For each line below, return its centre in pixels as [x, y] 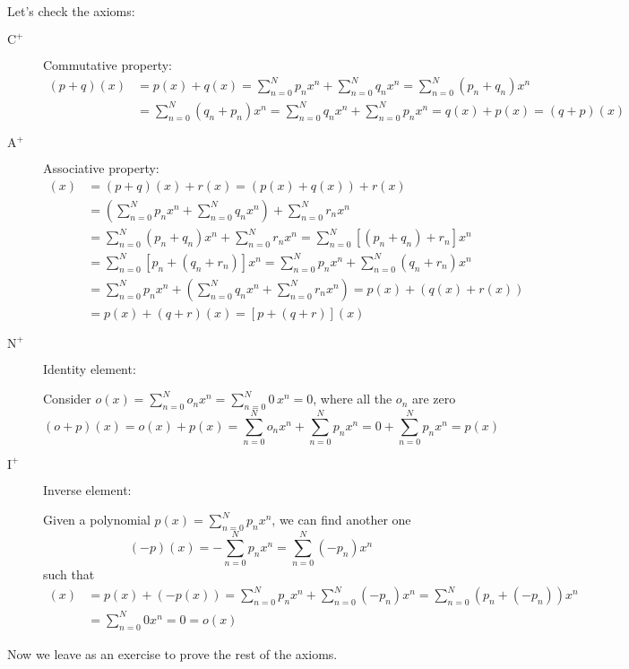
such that [69, 574]
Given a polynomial [97, 520]
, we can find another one [341, 520]
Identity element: [90, 368]
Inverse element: [87, 489]
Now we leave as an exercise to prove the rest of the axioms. [172, 653]
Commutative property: [108, 65]
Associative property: [101, 168]
